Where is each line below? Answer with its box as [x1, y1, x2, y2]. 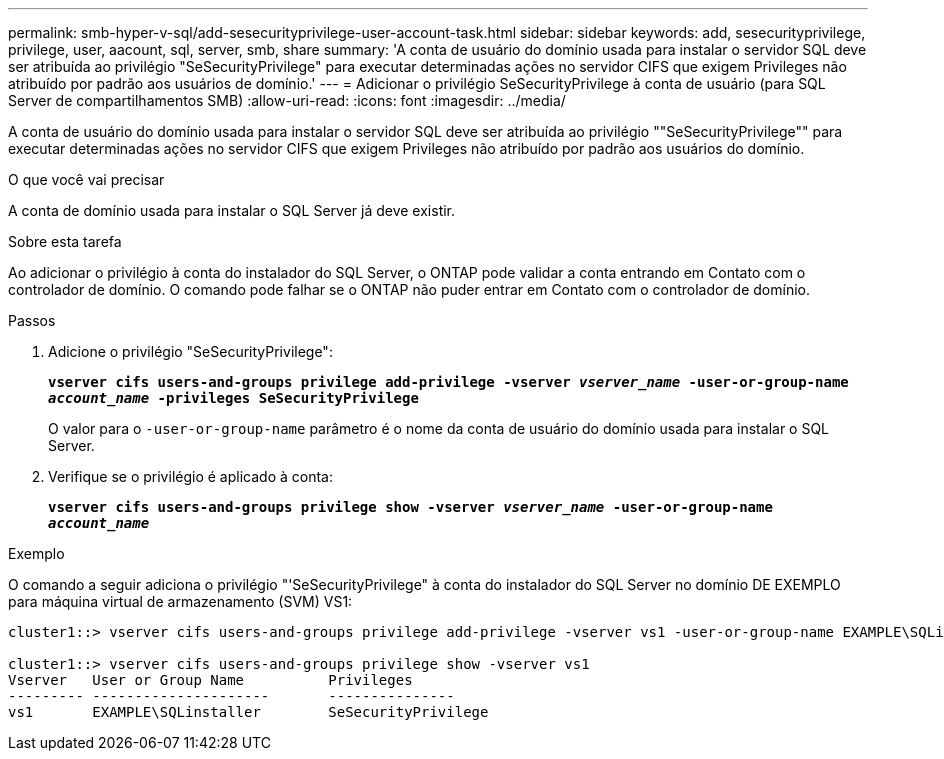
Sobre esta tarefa [8, 233, 122, 250]
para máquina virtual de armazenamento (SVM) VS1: [8, 593, 353, 610]
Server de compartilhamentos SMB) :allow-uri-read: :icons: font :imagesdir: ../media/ [8, 92, 566, 109]
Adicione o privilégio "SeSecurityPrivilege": [48, 343, 333, 360]
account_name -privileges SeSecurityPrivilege [48, 390, 419, 406]
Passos [8, 312, 56, 329]
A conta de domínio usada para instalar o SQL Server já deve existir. [8, 202, 456, 219]
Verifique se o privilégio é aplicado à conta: [48, 468, 333, 485]
